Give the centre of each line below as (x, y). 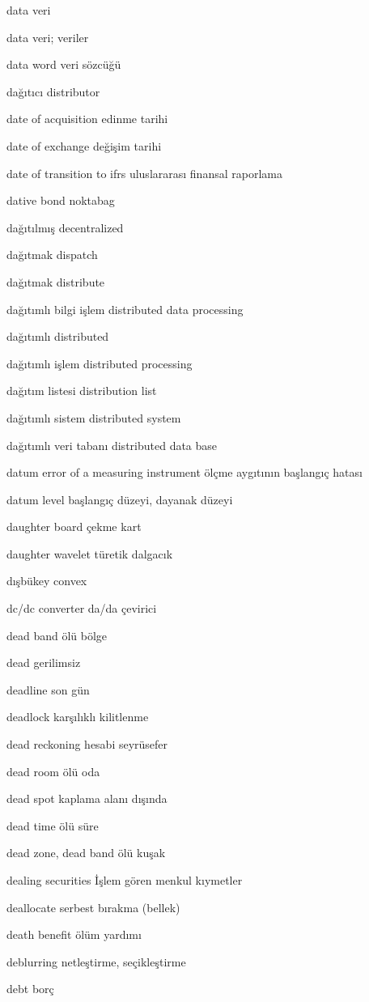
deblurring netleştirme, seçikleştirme (96, 961)
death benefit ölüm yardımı (74, 934)
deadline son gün (48, 689)
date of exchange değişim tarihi (84, 145)
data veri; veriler (48, 37)
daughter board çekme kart (74, 526)
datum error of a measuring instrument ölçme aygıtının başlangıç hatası (184, 472)
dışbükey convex (47, 581)
